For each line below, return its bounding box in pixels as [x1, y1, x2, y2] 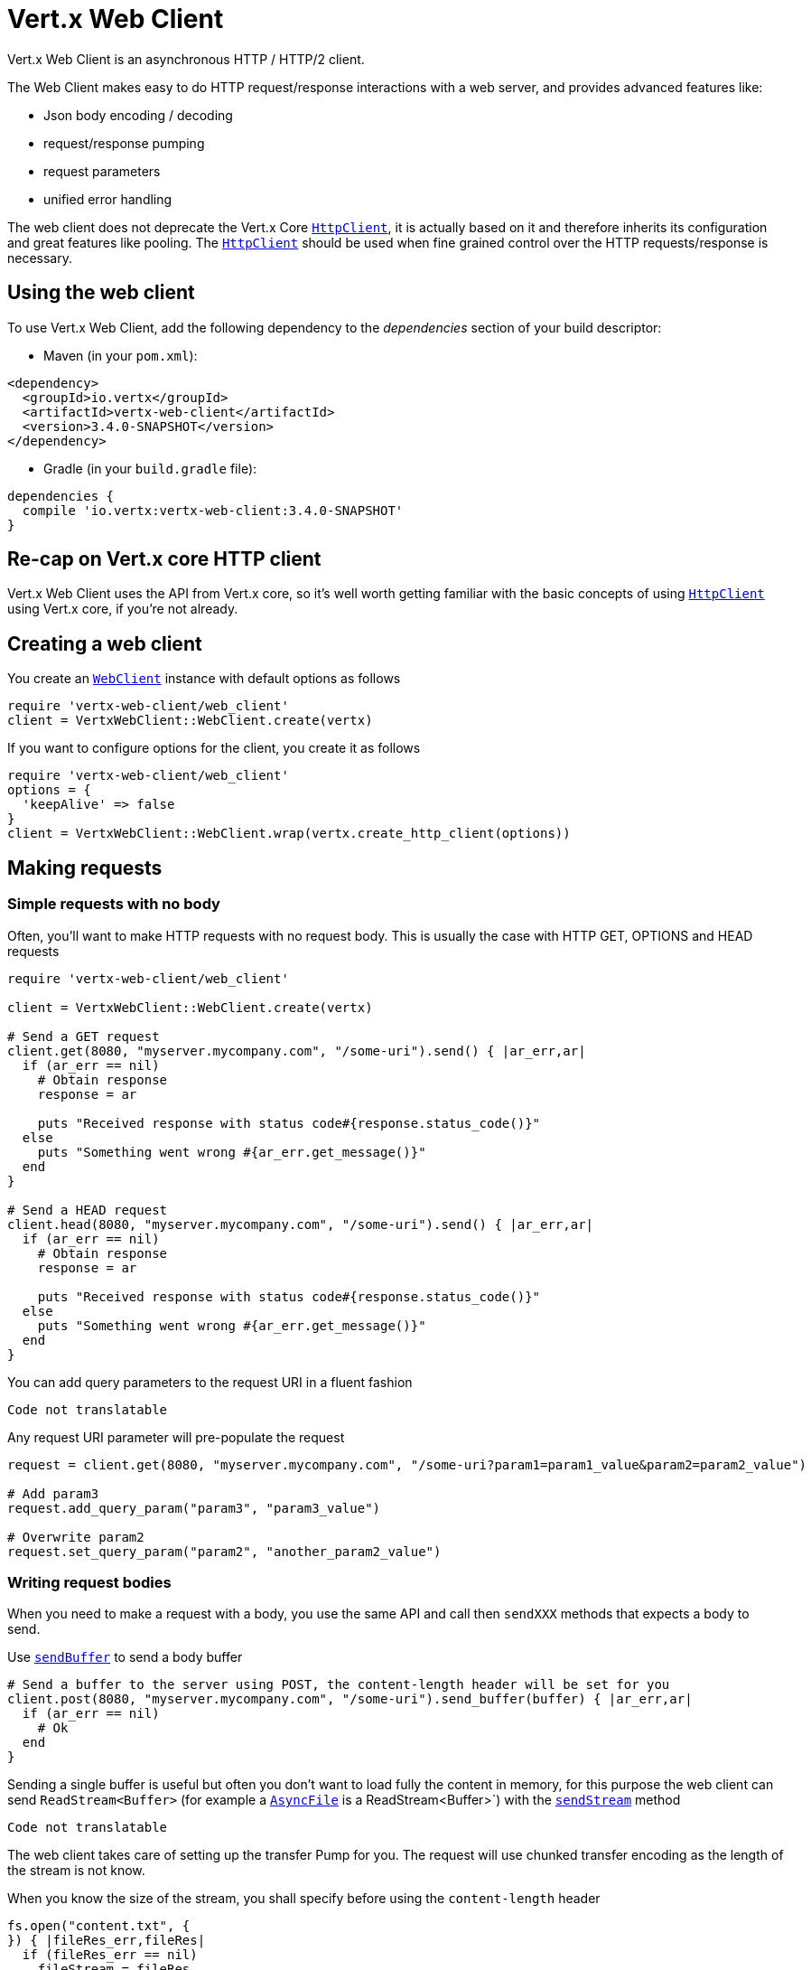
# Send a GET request [7, 1028, 160, 1044]
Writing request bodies [7, 1572, 172, 1591]
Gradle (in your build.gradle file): [43, 460, 257, 476]
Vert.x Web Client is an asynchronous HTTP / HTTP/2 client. [7, 51, 365, 67]
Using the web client [7, 281, 195, 305]
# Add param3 [7, 1486, 99, 1501]
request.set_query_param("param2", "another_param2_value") [7, 1543, 442, 1559]
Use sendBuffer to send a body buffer [7, 1649, 243, 1665]
